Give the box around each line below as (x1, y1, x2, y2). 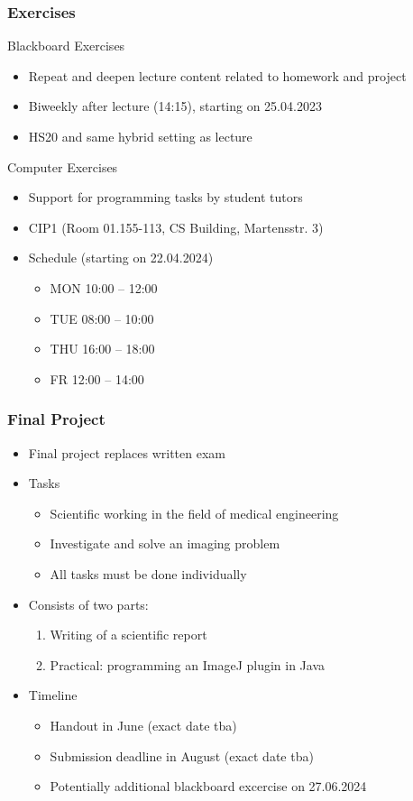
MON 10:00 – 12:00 (50, 278, 158, 297)
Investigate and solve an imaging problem (50, 534, 280, 553)
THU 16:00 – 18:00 (50, 339, 155, 358)
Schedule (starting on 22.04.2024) (28, 248, 214, 267)
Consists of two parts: (28, 594, 149, 613)
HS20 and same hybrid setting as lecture (28, 127, 252, 145)
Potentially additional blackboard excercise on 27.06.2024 (50, 777, 367, 796)
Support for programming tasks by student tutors (28, 188, 303, 207)
